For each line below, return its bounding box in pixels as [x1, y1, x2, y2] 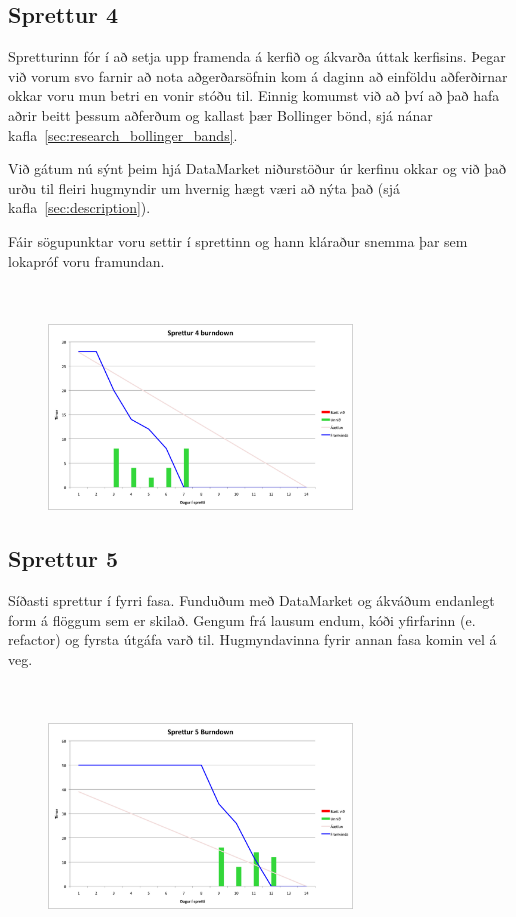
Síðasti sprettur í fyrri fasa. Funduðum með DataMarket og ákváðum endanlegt [8, 590, 495, 611]
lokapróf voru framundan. [8, 250, 165, 271]
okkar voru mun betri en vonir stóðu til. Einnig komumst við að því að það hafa [8, 85, 500, 106]
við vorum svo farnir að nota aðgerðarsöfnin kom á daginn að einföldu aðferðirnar [8, 65, 508, 86]
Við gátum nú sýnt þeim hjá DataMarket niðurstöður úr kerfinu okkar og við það [8, 158, 507, 179]
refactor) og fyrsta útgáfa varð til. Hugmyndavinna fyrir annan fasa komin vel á [8, 629, 497, 650]
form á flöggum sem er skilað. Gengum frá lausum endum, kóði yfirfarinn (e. [8, 609, 476, 630]
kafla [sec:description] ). [8, 197, 151, 218]
